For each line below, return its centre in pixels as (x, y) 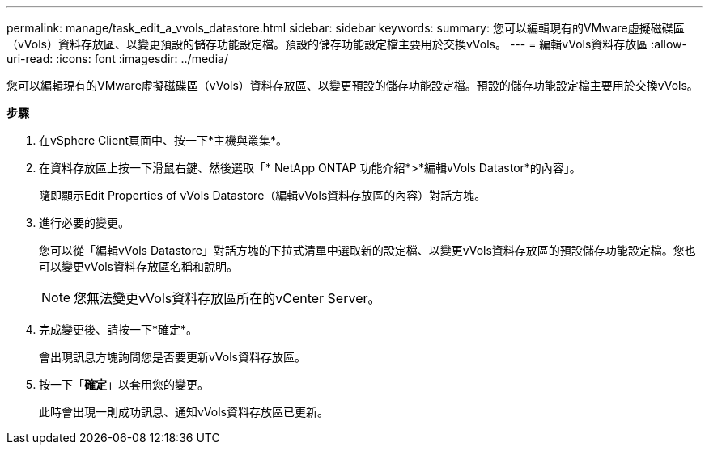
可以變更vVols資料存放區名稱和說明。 (138, 266)
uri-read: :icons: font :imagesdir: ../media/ (117, 59)
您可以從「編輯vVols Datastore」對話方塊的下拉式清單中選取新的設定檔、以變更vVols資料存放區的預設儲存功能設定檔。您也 (367, 250)
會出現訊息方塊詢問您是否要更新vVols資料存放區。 (172, 357)
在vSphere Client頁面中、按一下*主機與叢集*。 (163, 140)
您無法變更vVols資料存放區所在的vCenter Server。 (227, 298)
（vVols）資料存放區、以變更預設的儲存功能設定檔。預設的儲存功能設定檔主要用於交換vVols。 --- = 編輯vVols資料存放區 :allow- (347, 44)
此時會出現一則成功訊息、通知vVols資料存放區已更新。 (184, 412)
